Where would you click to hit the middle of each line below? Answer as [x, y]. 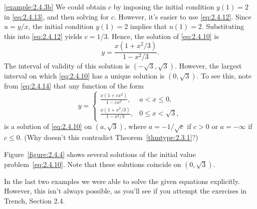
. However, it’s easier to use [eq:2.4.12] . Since [183, 16]
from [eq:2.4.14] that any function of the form [74, 86]
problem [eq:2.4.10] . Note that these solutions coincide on [93, 164]
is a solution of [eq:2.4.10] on [48, 126]
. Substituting [223, 26]
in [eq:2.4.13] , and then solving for [57, 16]
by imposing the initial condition [164, 6]
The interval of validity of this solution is [67, 66]
